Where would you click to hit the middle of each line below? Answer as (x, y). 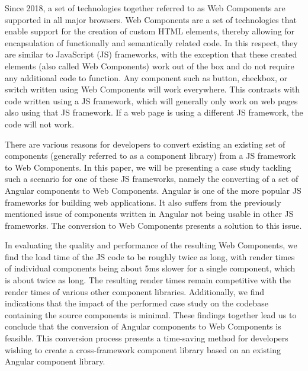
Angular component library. (55, 361)
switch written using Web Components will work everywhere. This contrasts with (153, 89)
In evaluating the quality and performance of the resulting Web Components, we (151, 245)
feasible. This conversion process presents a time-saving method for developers (147, 338)
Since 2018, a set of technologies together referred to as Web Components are (145, 8)
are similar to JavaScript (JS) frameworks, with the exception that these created (151, 54)
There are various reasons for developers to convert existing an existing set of (145, 144)
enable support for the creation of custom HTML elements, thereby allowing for (150, 31)
